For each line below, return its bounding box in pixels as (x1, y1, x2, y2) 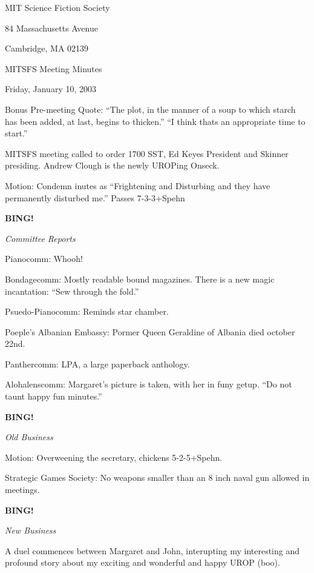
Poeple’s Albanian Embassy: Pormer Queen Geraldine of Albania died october (5, 325, 295, 338)
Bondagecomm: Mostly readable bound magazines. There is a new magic (5, 272, 275, 285)
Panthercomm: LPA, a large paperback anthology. (5, 357, 190, 370)
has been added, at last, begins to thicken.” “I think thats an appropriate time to (5, 115, 306, 127)
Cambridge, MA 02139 (5, 42, 89, 55)
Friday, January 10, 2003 (5, 82, 97, 95)
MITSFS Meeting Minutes (5, 62, 102, 75)
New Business (5, 524, 56, 537)
